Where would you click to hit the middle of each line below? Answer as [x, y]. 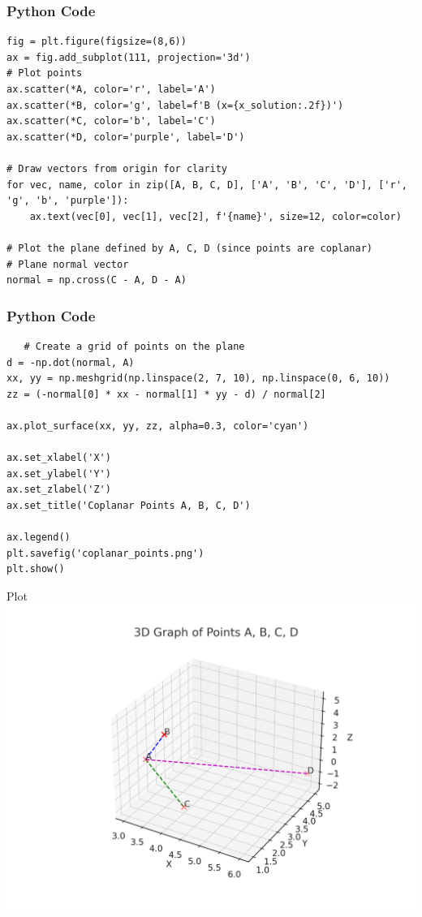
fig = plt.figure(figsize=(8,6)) [97, 42]
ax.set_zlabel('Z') [59, 490]
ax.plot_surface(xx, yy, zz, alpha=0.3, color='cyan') [158, 426]
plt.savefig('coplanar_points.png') [105, 553]
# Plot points [45, 73]
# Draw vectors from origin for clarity [117, 168]
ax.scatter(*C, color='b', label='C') [111, 121]
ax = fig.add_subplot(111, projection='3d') [129, 57]
